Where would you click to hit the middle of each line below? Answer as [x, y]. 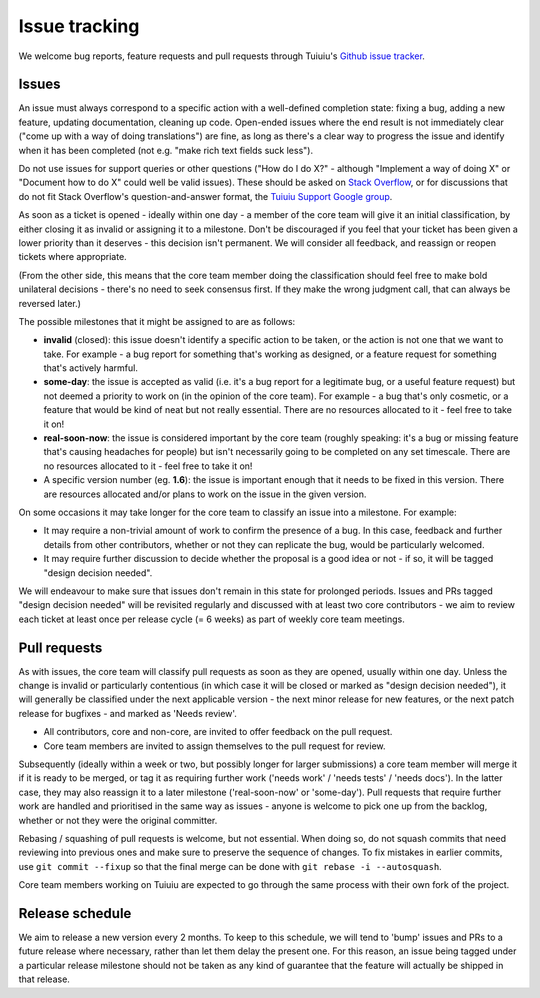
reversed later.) [50, 303]
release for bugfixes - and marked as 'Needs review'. [127, 713]
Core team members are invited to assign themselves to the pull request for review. [214, 746]
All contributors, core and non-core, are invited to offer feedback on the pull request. [218, 732]
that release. [44, 979]
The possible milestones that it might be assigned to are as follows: [157, 321]
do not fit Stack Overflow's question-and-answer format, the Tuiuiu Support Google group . [205, 196]
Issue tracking [79, 26]
